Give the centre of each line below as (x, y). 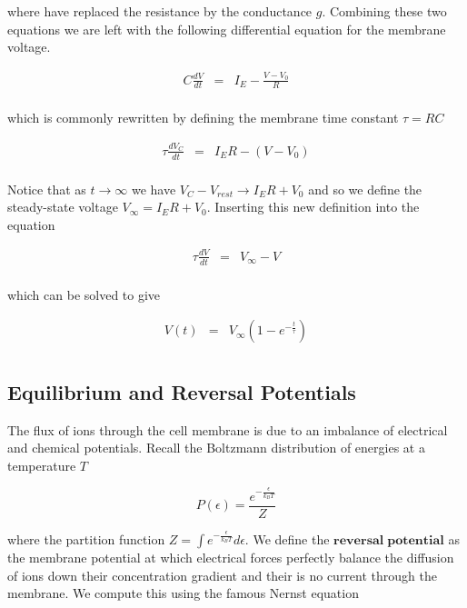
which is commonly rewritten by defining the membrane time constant (203, 118)
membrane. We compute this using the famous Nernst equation (183, 593)
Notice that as (47, 189)
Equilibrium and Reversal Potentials (182, 391)
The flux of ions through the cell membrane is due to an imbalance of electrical (228, 429)
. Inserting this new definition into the (313, 207)
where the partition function (86, 538)
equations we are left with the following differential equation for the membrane (227, 29)
